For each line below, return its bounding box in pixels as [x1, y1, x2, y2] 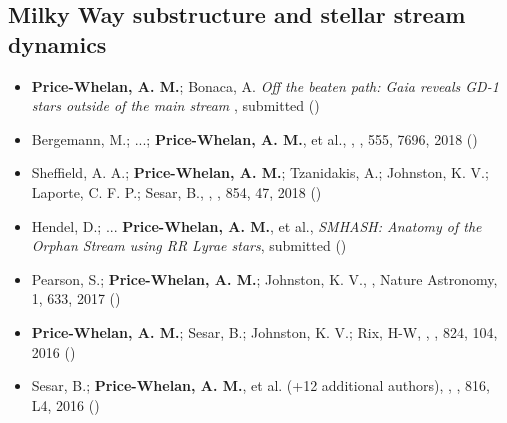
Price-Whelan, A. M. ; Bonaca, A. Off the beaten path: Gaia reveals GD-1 [31, 75, 499, 96]
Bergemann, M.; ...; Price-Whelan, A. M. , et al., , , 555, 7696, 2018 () [31, 128, 478, 149]
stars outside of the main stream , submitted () [31, 95, 320, 116]
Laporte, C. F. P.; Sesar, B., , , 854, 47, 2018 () [31, 181, 322, 202]
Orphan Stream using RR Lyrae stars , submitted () [31, 235, 347, 256]
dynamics [8, 28, 107, 59]
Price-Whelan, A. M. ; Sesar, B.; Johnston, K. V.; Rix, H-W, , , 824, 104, [31, 321, 498, 342]
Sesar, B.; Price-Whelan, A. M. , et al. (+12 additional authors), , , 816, [31, 375, 490, 396]
